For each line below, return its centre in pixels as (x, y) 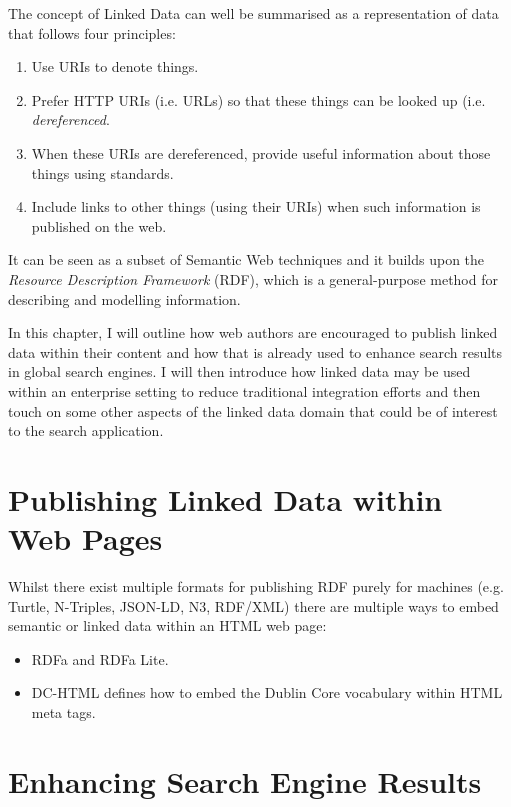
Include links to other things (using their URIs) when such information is (256, 206)
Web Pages (85, 538)
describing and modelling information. (124, 298)
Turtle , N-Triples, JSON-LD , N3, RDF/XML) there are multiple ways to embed (253, 605)
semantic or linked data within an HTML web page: (167, 625)
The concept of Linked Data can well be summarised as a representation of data (253, 13)
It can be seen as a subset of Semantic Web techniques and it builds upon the (246, 259)
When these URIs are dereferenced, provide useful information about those (261, 152)
